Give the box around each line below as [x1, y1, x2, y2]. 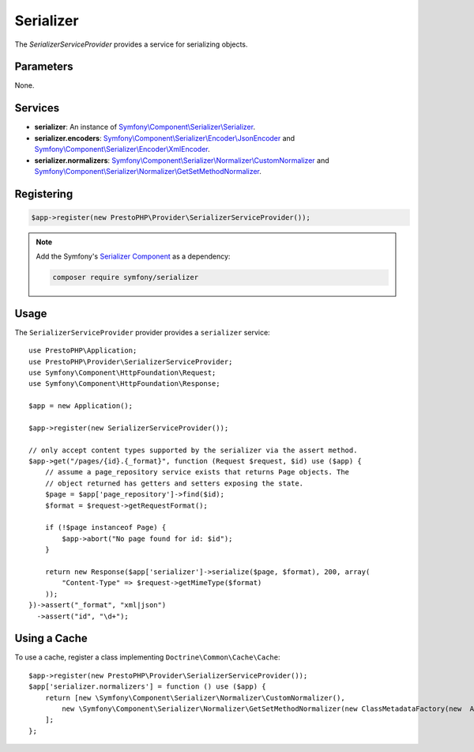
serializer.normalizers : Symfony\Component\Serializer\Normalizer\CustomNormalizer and [34, 155, 329, 165]
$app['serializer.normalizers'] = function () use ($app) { [28, 682, 266, 691]
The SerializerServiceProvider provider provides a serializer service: [14, 327, 270, 337]
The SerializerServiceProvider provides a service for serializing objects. [14, 40, 248, 49]
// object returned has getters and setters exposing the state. [44, 478, 304, 488]
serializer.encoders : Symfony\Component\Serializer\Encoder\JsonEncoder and [34, 133, 295, 142]
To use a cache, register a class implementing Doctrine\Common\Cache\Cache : [14, 652, 280, 662]
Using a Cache [14, 632, 88, 645]
